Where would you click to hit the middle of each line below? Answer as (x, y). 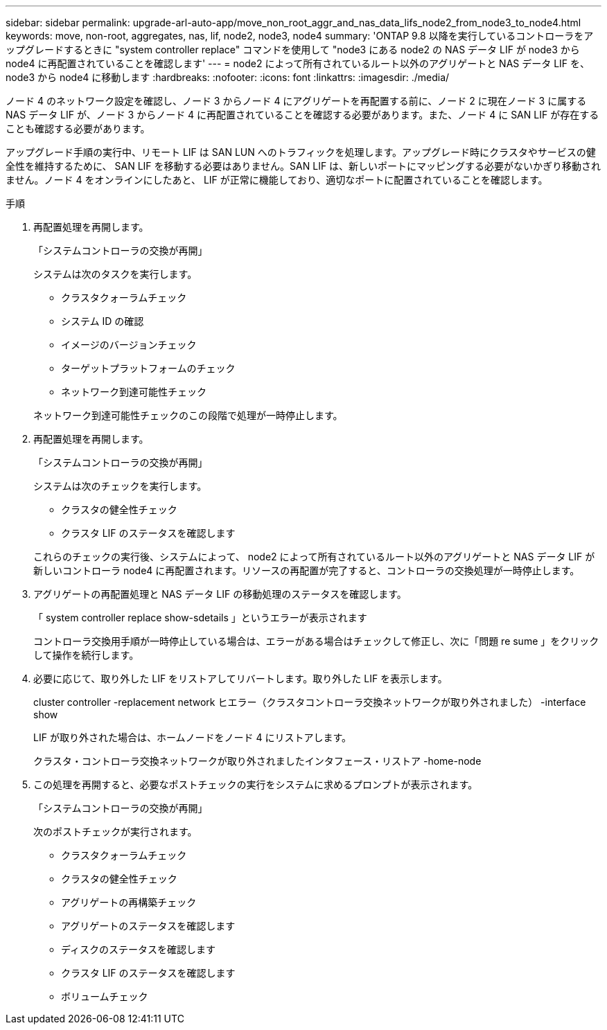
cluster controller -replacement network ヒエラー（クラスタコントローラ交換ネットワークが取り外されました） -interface (310, 702)
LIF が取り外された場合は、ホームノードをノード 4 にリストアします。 (192, 737)
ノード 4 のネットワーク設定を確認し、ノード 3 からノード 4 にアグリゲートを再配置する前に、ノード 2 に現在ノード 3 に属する (296, 101)
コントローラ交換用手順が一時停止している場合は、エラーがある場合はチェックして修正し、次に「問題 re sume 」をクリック (316, 641)
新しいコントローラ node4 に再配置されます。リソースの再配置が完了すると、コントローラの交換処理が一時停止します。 (307, 570)
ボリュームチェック (105, 996)
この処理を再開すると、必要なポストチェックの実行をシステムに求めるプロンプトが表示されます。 (256, 784)
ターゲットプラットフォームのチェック (148, 368)
